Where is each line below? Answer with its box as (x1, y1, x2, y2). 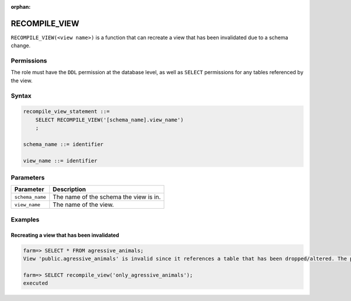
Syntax (11, 91, 32, 99)
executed (23, 280, 49, 286)
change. (11, 42, 31, 49)
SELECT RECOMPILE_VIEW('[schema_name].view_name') (35, 116, 184, 123)
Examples (11, 215, 40, 223)
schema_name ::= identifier (23, 141, 104, 147)
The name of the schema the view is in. (53, 193, 161, 201)
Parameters (11, 174, 45, 182)
